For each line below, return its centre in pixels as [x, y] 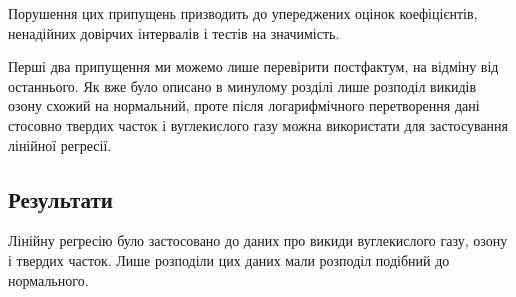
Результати [60, 198]
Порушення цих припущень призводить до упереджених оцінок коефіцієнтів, [243, 13]
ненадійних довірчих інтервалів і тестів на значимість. [174, 32]
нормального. [48, 279]
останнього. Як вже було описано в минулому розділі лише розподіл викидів [242, 85]
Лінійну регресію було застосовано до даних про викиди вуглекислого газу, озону [258, 240]
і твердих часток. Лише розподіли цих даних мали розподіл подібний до [229, 259]
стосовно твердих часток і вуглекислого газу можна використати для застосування [258, 124]
